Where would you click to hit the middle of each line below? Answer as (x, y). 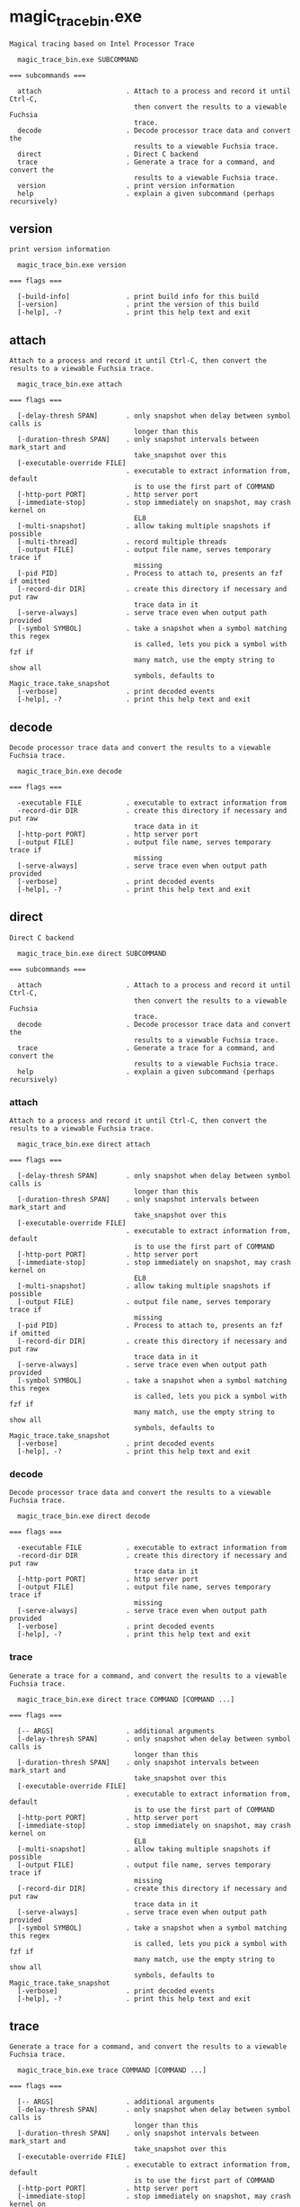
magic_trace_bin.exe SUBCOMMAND (78, 59)
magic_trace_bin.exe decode (70, 771)
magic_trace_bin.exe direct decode (84, 1517)
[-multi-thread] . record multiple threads (122, 542)
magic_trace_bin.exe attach (70, 384)
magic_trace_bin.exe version (72, 266)
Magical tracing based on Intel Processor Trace (102, 44)
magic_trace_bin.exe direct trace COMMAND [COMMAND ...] (126, 1699)
